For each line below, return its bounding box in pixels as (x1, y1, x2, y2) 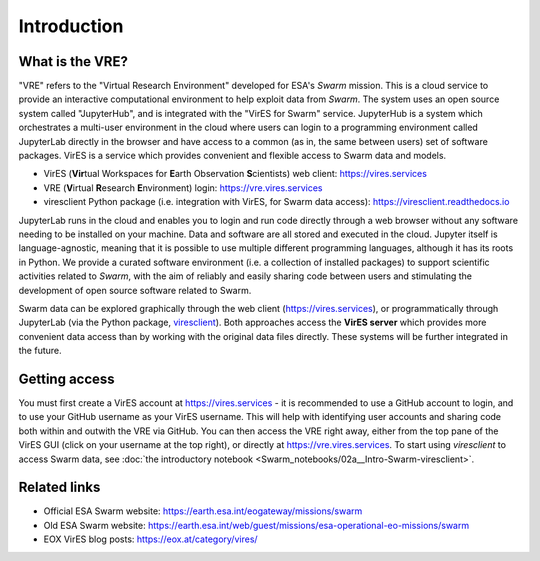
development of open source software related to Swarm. (18, 284, 252, 296)
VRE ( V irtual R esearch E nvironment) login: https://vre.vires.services (43, 181, 323, 194)
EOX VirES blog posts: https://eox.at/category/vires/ (43, 533, 259, 545)
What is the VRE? (18, 53, 129, 70)
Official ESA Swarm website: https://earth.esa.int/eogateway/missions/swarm (43, 505, 363, 517)
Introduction (18, 15, 124, 37)
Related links (18, 479, 101, 496)
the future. (18, 345, 62, 357)
